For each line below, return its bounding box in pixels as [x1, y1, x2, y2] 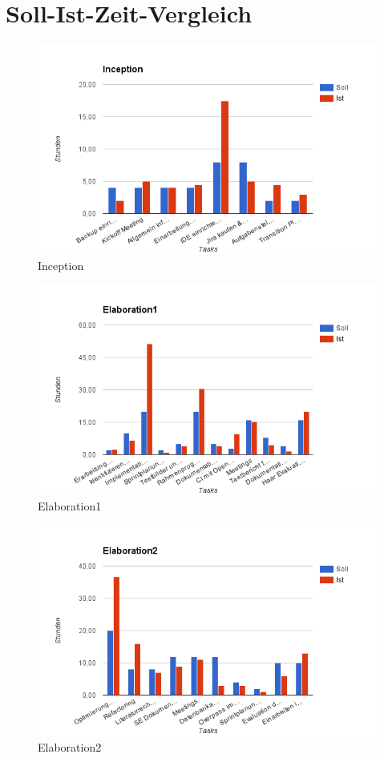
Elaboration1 [38, 498, 102, 514]
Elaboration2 [38, 738, 102, 755]
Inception [38, 256, 84, 273]
